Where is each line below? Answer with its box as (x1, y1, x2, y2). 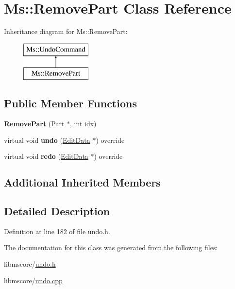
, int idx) (70, 119, 97, 129)
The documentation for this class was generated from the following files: (4, 242, 218, 253)
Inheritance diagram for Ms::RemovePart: (4, 26, 128, 36)
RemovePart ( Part (4, 119, 65, 129)
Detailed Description (4, 204, 110, 219)
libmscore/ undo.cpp (4, 275, 63, 285)
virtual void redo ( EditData (4, 151, 88, 161)
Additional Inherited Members (4, 175, 161, 190)
